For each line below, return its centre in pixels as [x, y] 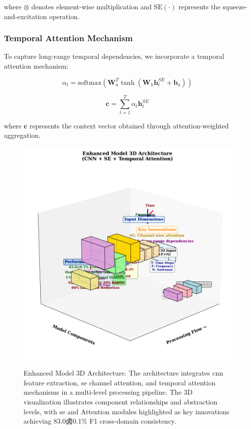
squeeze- [235, 6]
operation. [64, 16]
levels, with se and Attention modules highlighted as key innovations [126, 411]
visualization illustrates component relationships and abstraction [121, 401]
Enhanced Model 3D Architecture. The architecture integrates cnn [124, 373]
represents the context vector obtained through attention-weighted [129, 125]
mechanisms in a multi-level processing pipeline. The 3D [108, 392]
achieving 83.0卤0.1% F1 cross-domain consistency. [100, 421]
